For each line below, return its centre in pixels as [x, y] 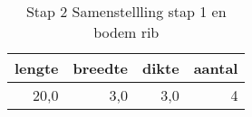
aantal [216, 68]
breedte [101, 68]
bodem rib [126, 32]
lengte [37, 68]
